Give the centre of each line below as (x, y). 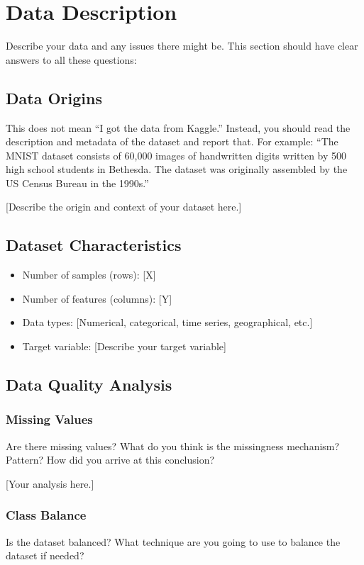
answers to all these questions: (71, 59)
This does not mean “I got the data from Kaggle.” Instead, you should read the (178, 127)
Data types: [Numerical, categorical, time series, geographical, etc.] (167, 322)
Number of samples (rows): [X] (89, 275)
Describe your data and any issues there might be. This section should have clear (182, 46)
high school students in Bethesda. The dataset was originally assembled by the (177, 169)
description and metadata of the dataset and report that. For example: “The (172, 141)
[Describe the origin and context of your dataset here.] (124, 207)
